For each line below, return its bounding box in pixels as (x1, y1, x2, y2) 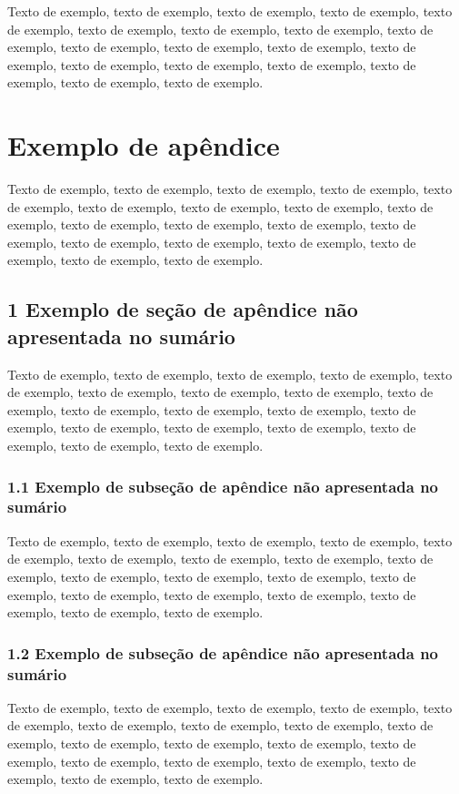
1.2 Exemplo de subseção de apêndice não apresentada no (7, 641, 438, 664)
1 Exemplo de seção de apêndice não (7, 295, 358, 323)
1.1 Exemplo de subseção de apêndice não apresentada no (7, 474, 438, 497)
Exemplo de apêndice (7, 127, 280, 164)
